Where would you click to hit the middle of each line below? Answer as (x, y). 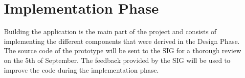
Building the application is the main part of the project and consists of (110, 31)
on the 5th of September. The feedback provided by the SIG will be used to (117, 60)
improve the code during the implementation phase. (81, 69)
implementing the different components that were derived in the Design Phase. (122, 41)
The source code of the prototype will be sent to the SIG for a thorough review (122, 50)
